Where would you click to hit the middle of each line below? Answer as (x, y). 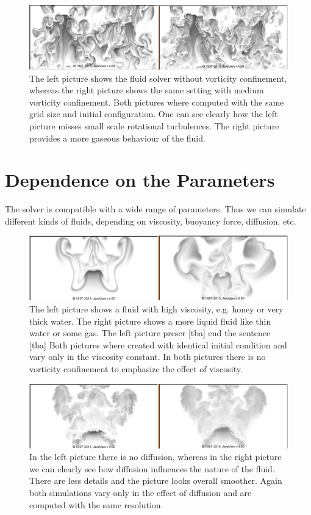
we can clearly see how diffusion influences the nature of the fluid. (152, 468)
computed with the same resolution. (96, 504)
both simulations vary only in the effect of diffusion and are (141, 492)
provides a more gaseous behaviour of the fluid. (117, 138)
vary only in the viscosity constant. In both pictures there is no (148, 357)
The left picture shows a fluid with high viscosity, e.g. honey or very (156, 309)
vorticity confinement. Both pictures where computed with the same (157, 102)
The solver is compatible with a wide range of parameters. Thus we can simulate (155, 209)
